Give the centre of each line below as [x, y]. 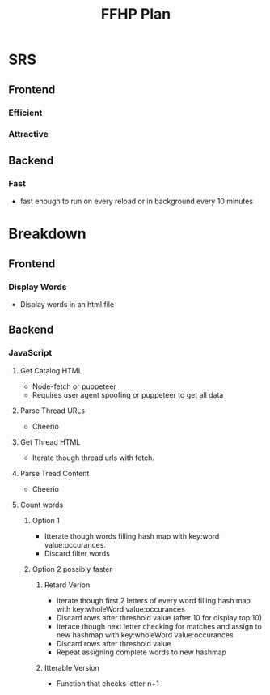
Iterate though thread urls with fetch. [93, 458]
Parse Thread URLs [53, 411]
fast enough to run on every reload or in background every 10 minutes [136, 201]
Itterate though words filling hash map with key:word [132, 536]
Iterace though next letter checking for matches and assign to [159, 626]
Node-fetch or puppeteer [74, 386]
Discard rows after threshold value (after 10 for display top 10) [159, 617]
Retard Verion [67, 585]
